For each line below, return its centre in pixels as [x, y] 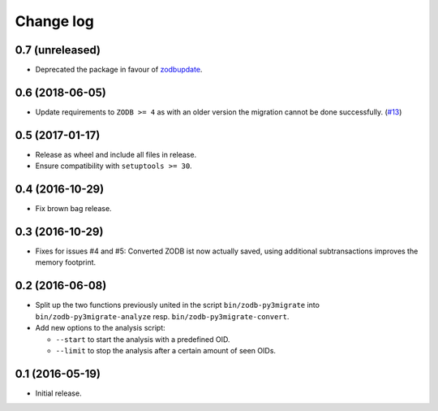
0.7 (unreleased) [58, 50]
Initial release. [58, 393]
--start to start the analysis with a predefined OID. [143, 339]
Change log [55, 21]
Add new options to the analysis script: [100, 328]
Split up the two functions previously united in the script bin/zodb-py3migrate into [178, 305]
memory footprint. [66, 262]
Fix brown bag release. [74, 209]
